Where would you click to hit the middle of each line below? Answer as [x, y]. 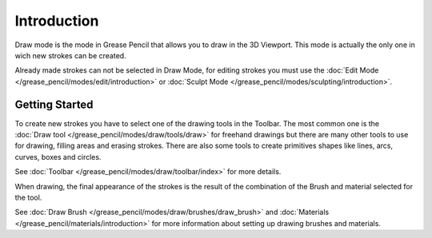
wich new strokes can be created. [71, 55]
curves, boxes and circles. [58, 157]
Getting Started [54, 104]
